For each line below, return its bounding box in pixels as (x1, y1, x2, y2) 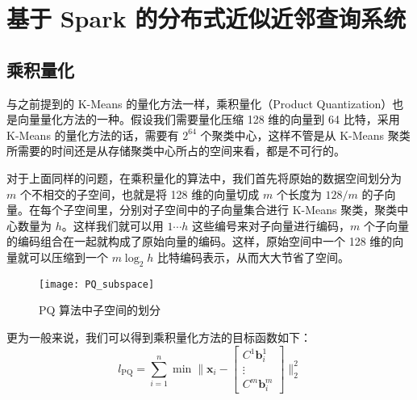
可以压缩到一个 (28, 248, 108, 265)
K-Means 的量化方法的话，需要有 (6, 126, 179, 143)
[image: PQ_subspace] (39, 278, 155, 290)
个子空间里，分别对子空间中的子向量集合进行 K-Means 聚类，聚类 (51, 201, 398, 218)
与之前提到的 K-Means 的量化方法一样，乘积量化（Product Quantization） (6, 95, 393, 112)
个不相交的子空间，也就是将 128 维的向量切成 (19, 185, 260, 202)
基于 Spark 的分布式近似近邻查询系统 (6, 2, 407, 35)
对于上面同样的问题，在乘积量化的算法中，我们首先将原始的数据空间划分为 (6, 169, 402, 186)
